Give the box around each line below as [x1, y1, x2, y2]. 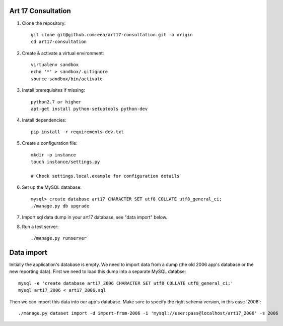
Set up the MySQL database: [22, 184, 82, 190]
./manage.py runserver [31, 235, 87, 241]
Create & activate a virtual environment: [22, 50, 104, 56]
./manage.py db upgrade [31, 203, 90, 209]
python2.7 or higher [31, 99, 82, 104]
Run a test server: [22, 224, 59, 230]
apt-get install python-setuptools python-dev [31, 106, 148, 112]
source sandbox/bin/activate [31, 76, 103, 82]
